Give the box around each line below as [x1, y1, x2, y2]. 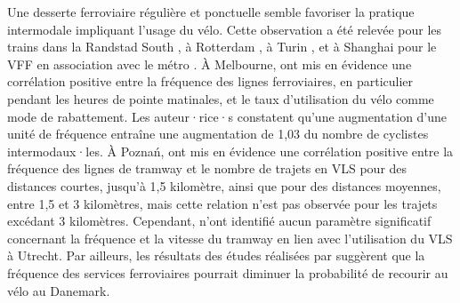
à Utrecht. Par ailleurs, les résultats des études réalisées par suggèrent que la [7, 246, 425, 265]
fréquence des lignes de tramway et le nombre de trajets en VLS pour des [7, 159, 408, 178]
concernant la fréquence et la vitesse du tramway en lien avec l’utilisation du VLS [7, 228, 453, 247]
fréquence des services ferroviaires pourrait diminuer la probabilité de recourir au [7, 263, 448, 282]
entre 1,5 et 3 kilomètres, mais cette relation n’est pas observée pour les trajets [7, 194, 438, 212]
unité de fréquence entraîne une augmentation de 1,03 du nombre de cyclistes [7, 124, 429, 143]
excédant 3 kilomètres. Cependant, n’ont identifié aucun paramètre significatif [7, 211, 432, 230]
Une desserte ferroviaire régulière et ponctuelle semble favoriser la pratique [7, 3, 415, 20]
